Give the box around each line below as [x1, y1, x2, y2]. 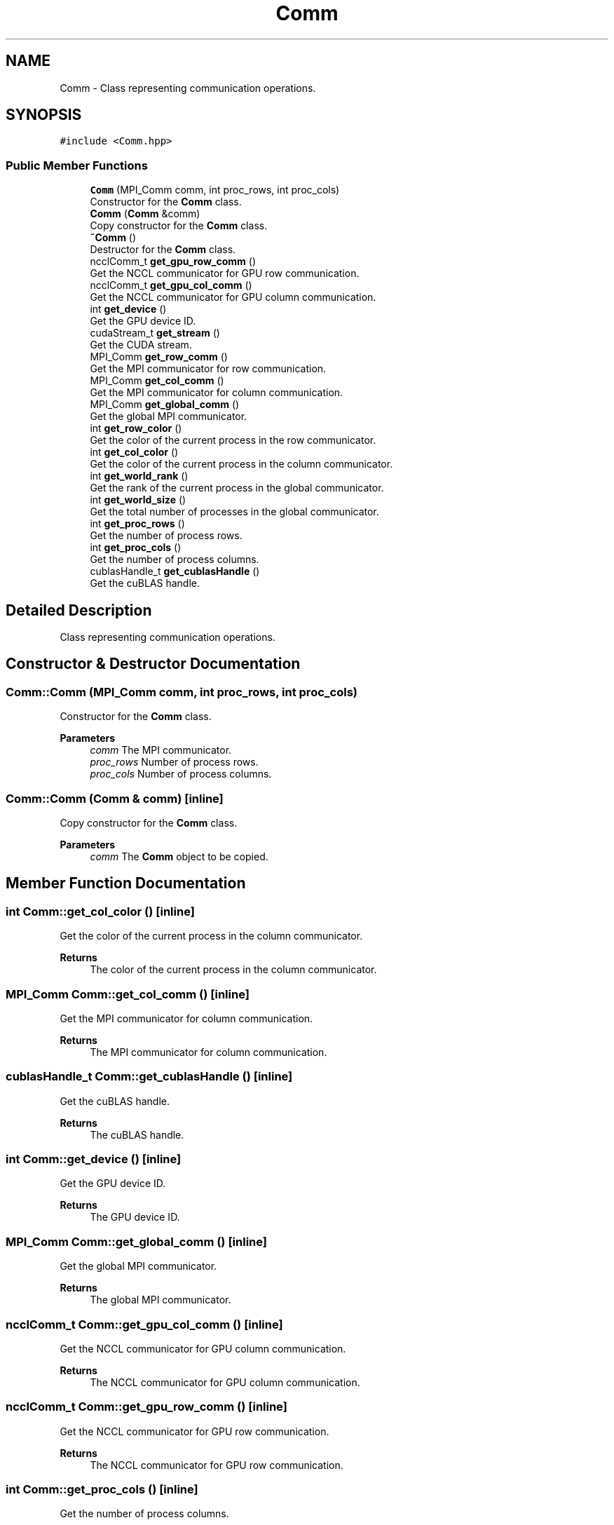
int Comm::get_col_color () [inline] [6, 904, 195, 919]
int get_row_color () [90, 422, 182, 435]
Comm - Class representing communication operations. [60, 81, 316, 94]
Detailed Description [6, 601, 152, 619]
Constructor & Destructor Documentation [6, 655, 301, 673]
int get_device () [90, 303, 167, 316]
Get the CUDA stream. [90, 339, 192, 351]
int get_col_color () [90, 446, 179, 459]
